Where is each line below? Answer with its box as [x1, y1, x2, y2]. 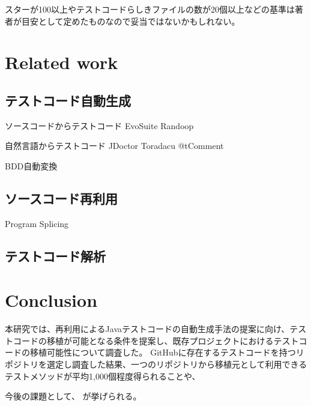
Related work [5, 50, 118, 74]
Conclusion [5, 288, 98, 312]
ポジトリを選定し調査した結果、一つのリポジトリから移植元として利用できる [5, 358, 307, 371]
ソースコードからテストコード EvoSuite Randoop [5, 119, 194, 132]
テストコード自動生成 [5, 91, 131, 109]
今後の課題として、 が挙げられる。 [5, 390, 142, 402]
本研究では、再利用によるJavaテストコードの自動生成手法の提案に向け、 [5, 323, 290, 335]
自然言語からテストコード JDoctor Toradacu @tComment [5, 139, 224, 152]
